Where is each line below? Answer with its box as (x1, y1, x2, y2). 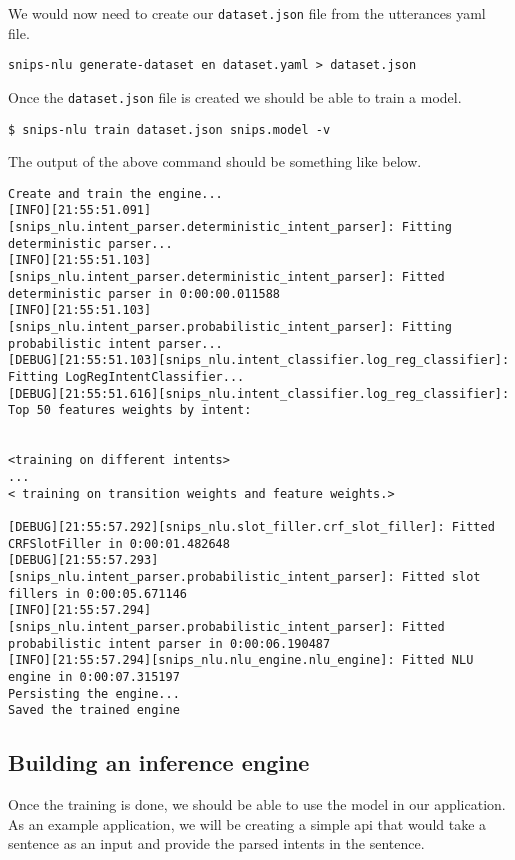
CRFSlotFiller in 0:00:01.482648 (8, 536, 230, 551)
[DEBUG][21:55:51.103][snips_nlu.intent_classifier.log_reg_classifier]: (8, 353, 510, 368)
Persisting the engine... (8, 686, 180, 701)
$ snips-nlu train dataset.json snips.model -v (8, 122, 331, 137)
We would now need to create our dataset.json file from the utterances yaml (8, 3, 486, 23)
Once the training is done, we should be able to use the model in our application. (8, 794, 506, 815)
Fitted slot (401, 569, 481, 584)
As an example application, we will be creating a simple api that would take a (8, 813, 487, 834)
